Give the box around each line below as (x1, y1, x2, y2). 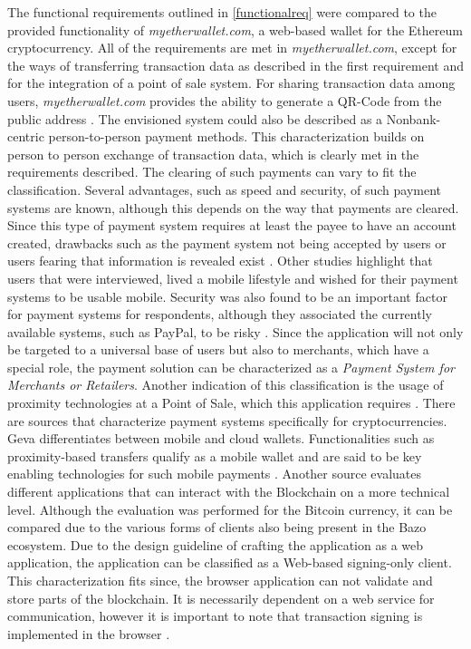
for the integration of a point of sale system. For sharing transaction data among (7, 73, 456, 92)
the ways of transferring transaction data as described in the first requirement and (7, 55, 465, 74)
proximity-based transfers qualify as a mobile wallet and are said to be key (7, 446, 422, 465)
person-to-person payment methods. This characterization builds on (48, 127, 425, 146)
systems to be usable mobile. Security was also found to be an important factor (7, 286, 447, 305)
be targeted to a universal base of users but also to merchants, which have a (7, 340, 429, 359)
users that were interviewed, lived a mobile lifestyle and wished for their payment (7, 268, 458, 287)
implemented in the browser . (7, 624, 170, 643)
